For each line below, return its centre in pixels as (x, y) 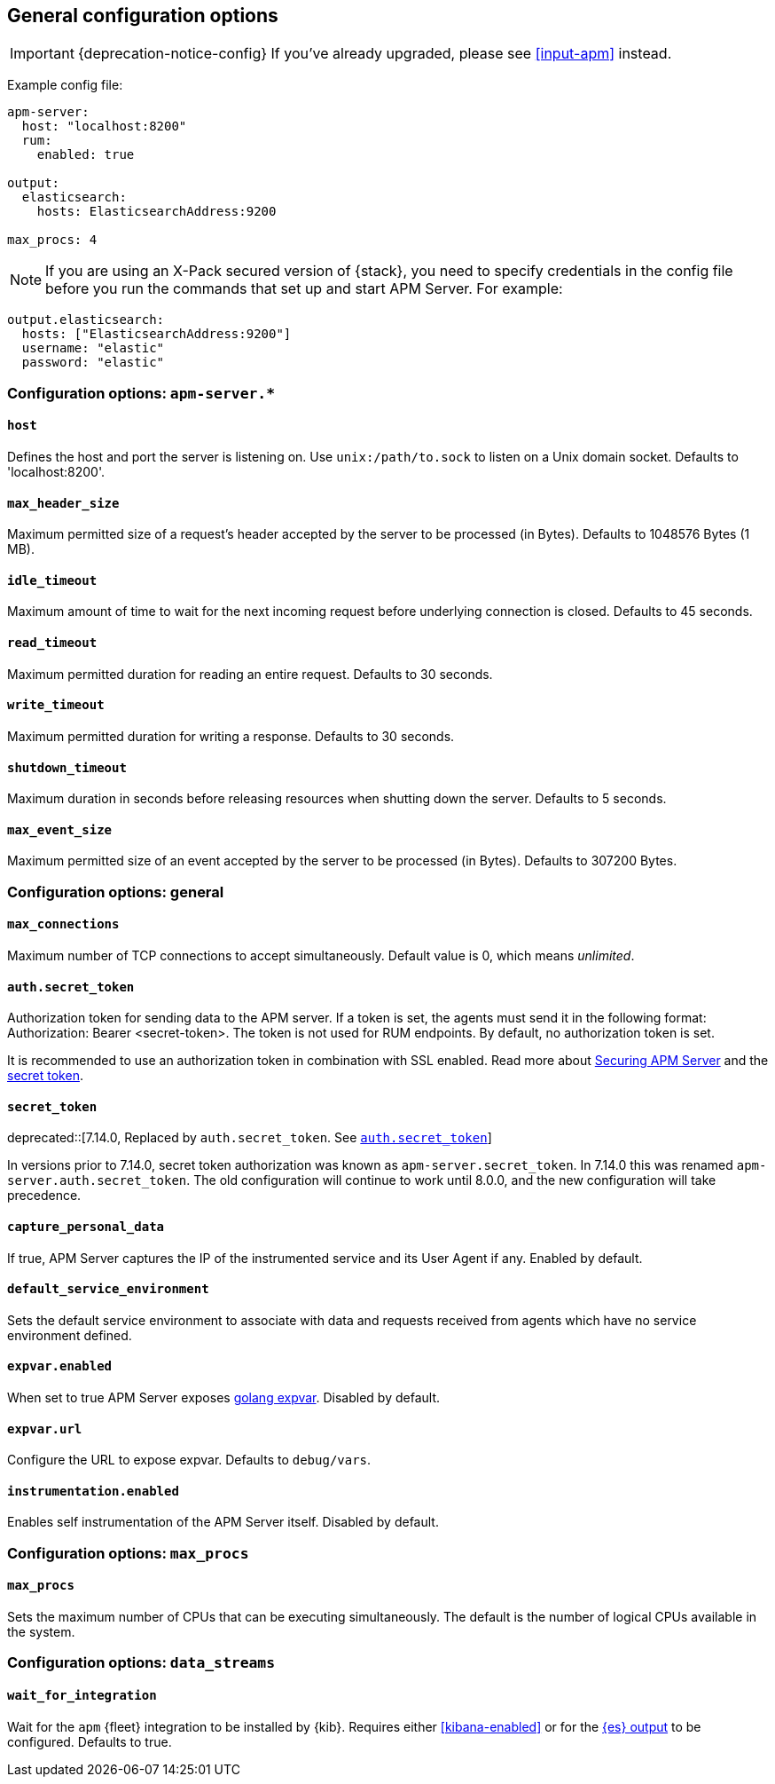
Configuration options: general (116, 892)
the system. (41, 1632)
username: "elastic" (93, 348)
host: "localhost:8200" (104, 126)
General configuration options (143, 16)
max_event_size (60, 829)
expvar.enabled (60, 1366)
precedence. (44, 1196)
